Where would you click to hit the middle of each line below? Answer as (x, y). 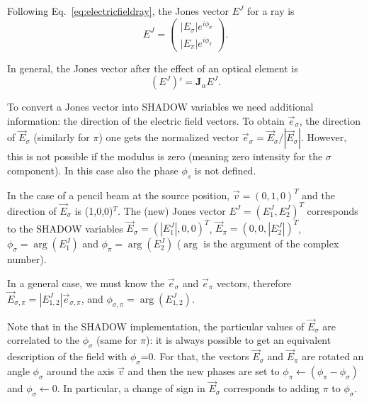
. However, (324, 137)
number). (27, 259)
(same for (117, 340)
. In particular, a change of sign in (131, 388)
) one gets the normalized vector (169, 137)
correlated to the (43, 340)
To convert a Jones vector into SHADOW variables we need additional (160, 107)
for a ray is (271, 11)
